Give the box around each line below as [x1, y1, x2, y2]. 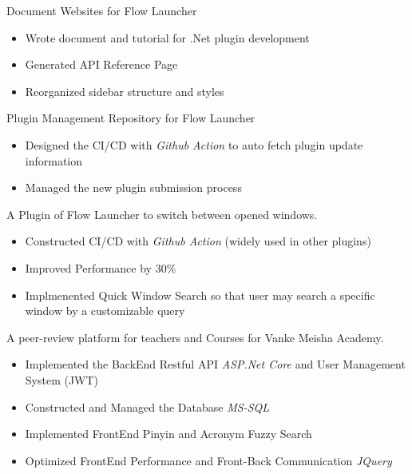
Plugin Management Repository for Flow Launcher [6, 110, 256, 126]
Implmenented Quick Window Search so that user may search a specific [25, 286, 375, 303]
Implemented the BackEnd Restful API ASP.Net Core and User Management [25, 356, 406, 372]
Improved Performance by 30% [25, 259, 176, 276]
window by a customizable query [25, 302, 185, 319]
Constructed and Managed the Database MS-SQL [25, 398, 270, 415]
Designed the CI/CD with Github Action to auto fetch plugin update [25, 136, 363, 153]
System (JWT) [25, 371, 99, 388]
